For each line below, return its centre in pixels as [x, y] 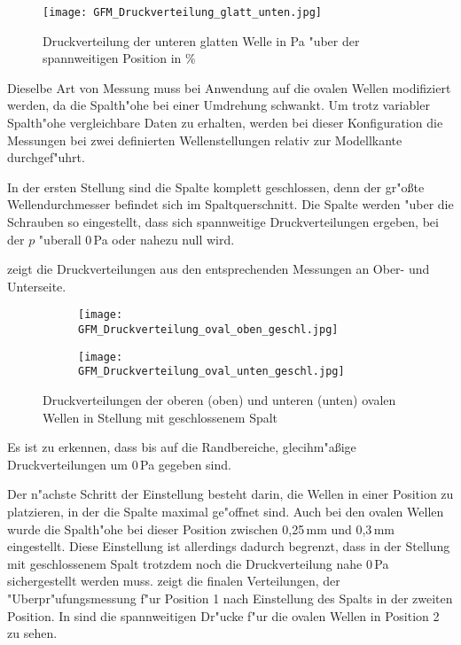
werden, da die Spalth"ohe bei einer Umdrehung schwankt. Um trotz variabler [219, 105]
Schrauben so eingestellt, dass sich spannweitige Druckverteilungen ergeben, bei [223, 221]
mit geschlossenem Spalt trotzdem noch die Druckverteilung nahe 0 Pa [198, 563]
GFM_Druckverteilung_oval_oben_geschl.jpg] [208, 330]
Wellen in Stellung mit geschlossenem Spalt [160, 417]
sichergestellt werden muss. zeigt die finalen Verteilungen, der [174, 581]
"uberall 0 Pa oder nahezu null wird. [137, 239]
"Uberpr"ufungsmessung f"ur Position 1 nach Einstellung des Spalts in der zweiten [230, 598]
